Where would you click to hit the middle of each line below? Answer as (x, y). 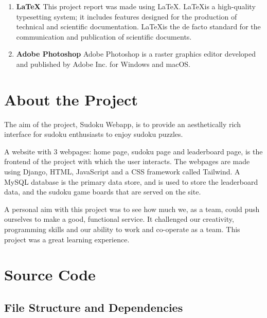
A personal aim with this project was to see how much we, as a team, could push (132, 209)
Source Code (50, 275)
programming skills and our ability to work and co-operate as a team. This (122, 229)
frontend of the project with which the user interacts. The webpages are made (127, 161)
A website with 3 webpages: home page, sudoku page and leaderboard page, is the (133, 151)
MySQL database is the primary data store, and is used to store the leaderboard (131, 181)
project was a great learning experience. (67, 239)
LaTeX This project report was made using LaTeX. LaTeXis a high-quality (136, 6)
